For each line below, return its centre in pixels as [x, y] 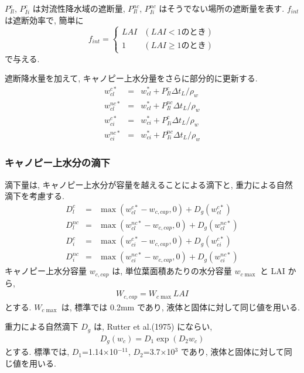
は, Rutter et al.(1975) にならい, [153, 326]
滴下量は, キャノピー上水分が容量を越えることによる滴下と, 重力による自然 [149, 184]
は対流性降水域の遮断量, [79, 8]
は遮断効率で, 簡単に [44, 20]
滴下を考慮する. [35, 196]
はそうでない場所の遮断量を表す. [222, 8]
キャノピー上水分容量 [46, 271]
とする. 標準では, [37, 352]
